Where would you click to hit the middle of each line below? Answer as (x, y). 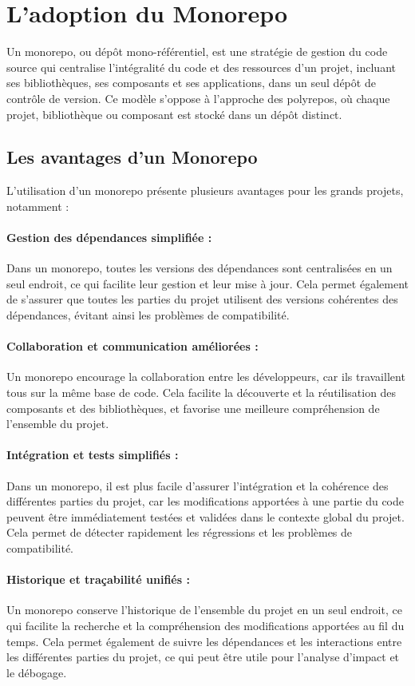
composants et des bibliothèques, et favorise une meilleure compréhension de (193, 408)
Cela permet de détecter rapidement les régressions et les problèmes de (180, 532)
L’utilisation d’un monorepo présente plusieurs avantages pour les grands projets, (205, 190)
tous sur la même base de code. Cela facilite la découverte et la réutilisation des (202, 393)
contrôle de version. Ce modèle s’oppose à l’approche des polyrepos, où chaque (198, 98)
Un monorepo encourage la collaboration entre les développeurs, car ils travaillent (206, 377)
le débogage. (37, 672)
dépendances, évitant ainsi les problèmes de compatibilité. (148, 315)
